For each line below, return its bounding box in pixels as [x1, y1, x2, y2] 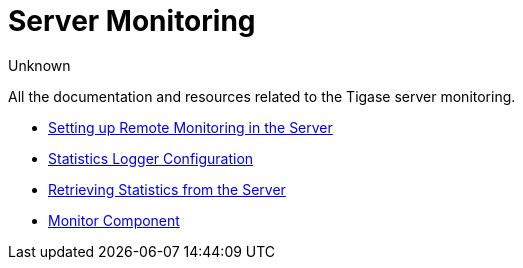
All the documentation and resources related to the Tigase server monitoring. [8, 87, 516, 105]
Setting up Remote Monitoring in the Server [48, 118, 333, 136]
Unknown [8, 56, 71, 74]
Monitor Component [48, 211, 180, 229]
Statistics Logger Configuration [48, 149, 254, 167]
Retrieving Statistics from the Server [48, 180, 286, 198]
